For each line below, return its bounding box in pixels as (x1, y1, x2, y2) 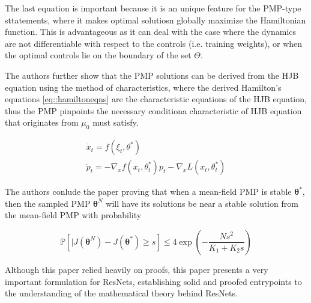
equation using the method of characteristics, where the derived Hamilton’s (5, 81, 282, 93)
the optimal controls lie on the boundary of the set (5, 49, 192, 61)
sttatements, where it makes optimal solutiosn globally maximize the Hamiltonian (5, 13, 306, 26)
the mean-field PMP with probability (5, 209, 142, 221)
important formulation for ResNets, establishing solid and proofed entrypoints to (5, 275, 302, 287)
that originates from (5, 116, 79, 129)
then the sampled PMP (5, 197, 91, 209)
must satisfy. (92, 116, 139, 129)
